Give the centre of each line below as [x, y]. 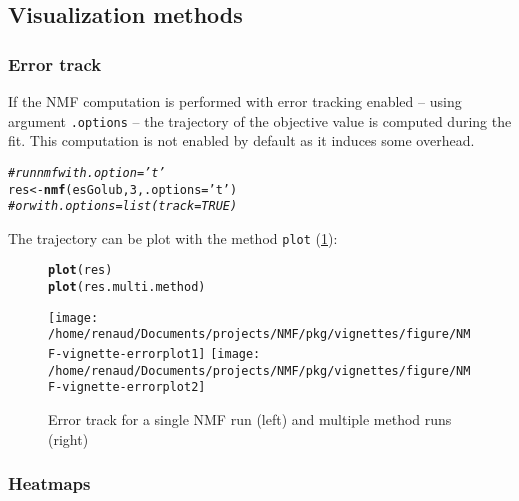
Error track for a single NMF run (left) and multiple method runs [250, 419]
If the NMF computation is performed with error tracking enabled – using [235, 101]
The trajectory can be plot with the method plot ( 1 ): [173, 237]
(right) [68, 438]
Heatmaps [49, 483]
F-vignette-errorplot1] [127, 354]
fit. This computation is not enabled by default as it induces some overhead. [241, 140]
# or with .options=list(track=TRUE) [123, 206]
